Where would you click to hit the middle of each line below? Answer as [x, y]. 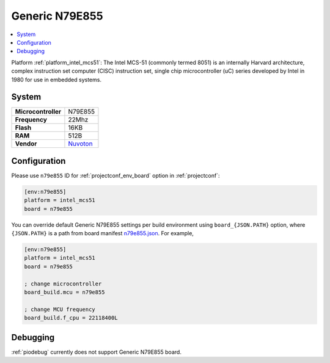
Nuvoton [80, 144]
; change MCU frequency [60, 309]
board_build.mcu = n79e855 [64, 292]
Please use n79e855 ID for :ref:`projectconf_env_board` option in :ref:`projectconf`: [116, 175]
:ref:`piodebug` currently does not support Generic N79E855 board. [96, 352]
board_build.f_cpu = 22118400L [71, 318]
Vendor [26, 144]
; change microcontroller [63, 284]
